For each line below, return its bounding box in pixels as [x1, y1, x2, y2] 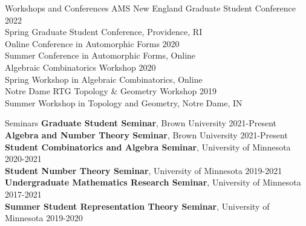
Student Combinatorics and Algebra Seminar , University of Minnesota [5, 140, 291, 153]
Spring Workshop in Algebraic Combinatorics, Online [5, 73, 203, 85]
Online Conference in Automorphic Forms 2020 [5, 37, 180, 50]
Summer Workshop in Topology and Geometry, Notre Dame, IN [5, 96, 243, 109]
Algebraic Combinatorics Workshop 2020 [5, 60, 156, 73]
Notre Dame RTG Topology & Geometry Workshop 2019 [5, 85, 217, 97]
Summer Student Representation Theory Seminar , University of [5, 199, 270, 212]
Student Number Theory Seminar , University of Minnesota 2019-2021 [5, 164, 282, 176]
